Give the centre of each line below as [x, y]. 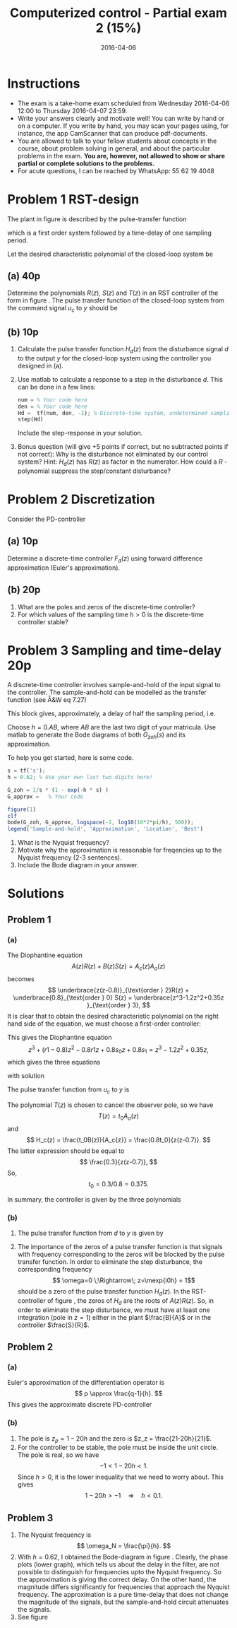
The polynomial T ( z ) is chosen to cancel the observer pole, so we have [110, 1105]
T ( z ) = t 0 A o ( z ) [119, 1117]
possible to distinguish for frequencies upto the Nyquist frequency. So [120, 1572]
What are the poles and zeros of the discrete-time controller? [106, 607]
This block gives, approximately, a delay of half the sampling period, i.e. [111, 714]
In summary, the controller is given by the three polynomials [94, 1199]
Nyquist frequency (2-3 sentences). [69, 857]
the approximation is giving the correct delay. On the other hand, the [117, 1580]
